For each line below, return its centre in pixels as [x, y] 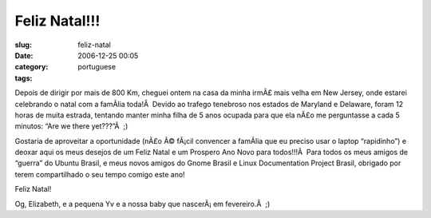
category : [32, 67]
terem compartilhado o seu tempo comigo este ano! [100, 174]
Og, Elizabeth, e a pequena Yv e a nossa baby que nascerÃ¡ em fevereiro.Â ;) [142, 204]
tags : [24, 78]
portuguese [97, 67]
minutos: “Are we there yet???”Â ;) [71, 126]
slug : [23, 45]
